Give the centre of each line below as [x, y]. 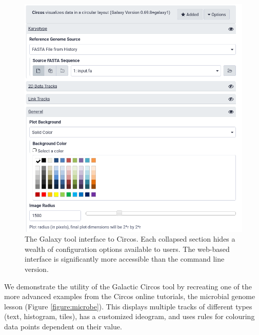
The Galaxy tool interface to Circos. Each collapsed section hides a [130, 239]
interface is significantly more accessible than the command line [125, 259]
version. [37, 269]
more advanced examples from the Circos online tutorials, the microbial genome [130, 296]
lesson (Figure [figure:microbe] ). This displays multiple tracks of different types [128, 306]
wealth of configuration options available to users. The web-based [127, 249]
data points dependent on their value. [63, 327]
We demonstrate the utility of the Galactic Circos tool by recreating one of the [128, 286]
